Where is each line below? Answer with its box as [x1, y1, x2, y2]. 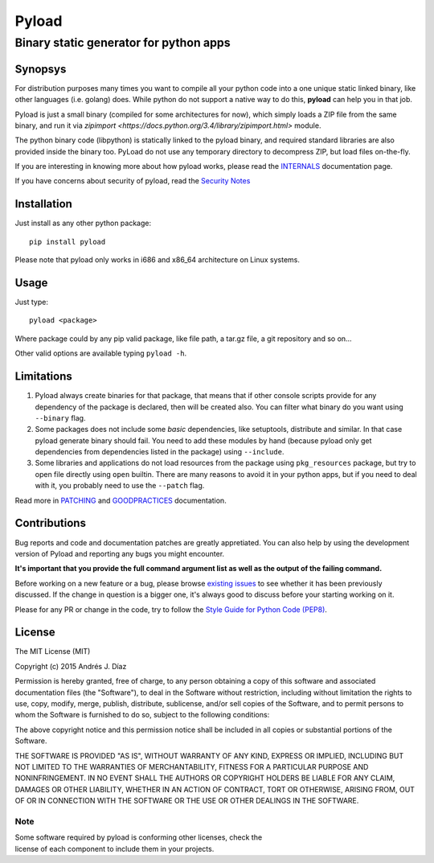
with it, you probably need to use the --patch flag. [35, 481, 205, 491]
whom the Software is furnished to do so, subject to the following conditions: [14, 710, 270, 720]
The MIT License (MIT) [14, 647, 91, 656]
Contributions [14, 516, 86, 530]
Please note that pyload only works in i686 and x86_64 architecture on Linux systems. [14, 255, 301, 265]
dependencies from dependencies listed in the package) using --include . [35, 447, 285, 457]
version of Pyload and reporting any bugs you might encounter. [14, 549, 225, 558]
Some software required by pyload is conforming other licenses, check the [14, 832, 263, 842]
